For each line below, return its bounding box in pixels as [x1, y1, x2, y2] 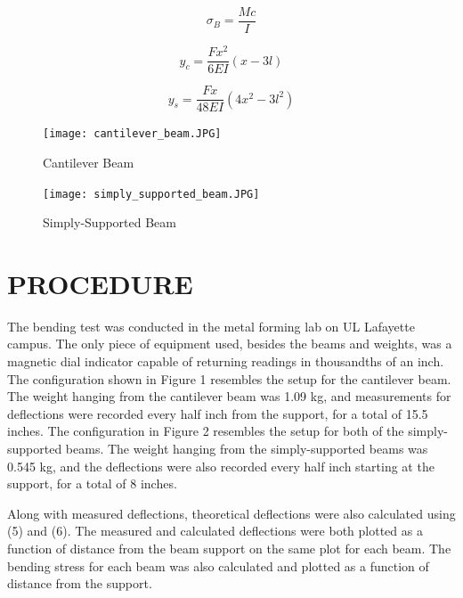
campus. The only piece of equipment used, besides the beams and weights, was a [7, 334, 452, 353]
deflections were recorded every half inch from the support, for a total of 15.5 [7, 404, 428, 422]
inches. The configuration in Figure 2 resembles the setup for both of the [7, 422, 404, 440]
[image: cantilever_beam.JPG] [43, 127, 222, 141]
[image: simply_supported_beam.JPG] [43, 187, 260, 201]
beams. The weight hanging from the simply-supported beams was [65, 439, 428, 458]
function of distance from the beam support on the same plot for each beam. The [7, 539, 451, 558]
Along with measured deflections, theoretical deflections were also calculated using [7, 504, 456, 522]
